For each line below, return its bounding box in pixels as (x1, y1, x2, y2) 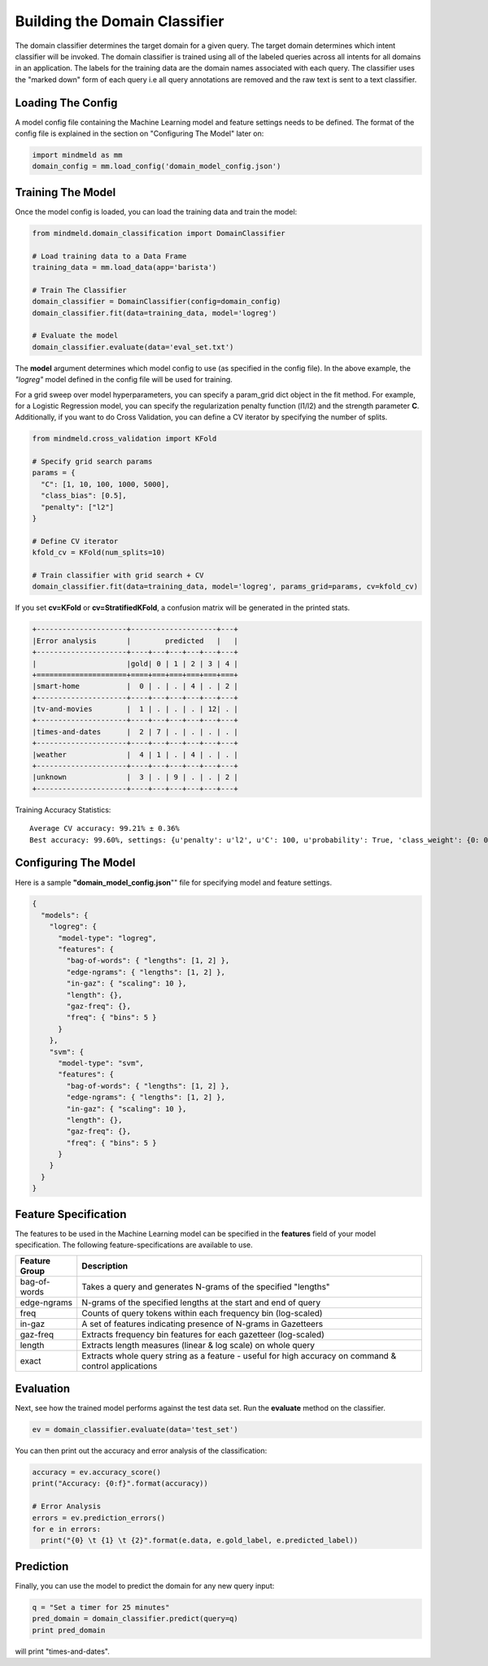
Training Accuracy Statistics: (15, 805, 111, 815)
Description (81, 1260, 129, 1272)
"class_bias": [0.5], (41, 491, 128, 500)
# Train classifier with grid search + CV (32, 571, 204, 580)
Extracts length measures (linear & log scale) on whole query (81, 1339, 315, 1351)
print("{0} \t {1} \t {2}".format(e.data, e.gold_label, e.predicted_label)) (41, 1536, 359, 1545)
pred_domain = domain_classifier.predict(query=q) (32, 1614, 239, 1624)
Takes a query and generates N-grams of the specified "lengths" (81, 1281, 330, 1292)
